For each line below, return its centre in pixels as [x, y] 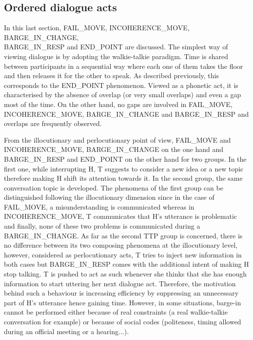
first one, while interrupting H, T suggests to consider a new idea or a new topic [124, 168]
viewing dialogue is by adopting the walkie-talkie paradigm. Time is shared [116, 56]
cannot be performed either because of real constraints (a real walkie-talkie [116, 312]
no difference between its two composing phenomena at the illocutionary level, [121, 245]
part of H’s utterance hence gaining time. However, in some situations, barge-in [123, 302]
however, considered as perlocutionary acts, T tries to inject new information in [123, 254]
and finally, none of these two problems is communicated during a [102, 226]
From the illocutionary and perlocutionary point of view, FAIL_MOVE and [117, 139]
